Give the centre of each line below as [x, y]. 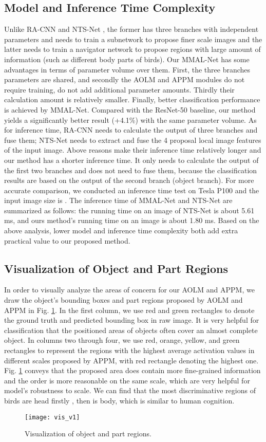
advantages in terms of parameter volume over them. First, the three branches [127, 69]
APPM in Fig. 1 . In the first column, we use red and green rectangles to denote [129, 310]
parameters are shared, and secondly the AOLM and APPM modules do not [125, 79]
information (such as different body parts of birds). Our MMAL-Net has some [127, 59]
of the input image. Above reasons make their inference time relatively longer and [133, 150]
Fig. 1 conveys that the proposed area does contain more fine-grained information [132, 370]
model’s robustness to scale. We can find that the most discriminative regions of [130, 390]
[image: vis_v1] [52, 417]
